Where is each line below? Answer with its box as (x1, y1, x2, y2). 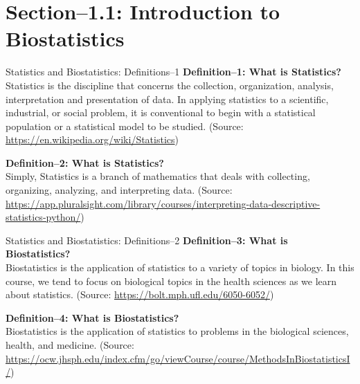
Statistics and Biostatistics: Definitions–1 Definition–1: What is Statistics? (6, 64, 341, 79)
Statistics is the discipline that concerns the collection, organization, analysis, (6, 77, 334, 92)
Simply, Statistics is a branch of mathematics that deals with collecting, (6, 169, 310, 183)
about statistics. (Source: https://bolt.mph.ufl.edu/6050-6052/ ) (6, 287, 274, 302)
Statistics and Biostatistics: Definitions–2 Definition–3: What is (6, 232, 288, 247)
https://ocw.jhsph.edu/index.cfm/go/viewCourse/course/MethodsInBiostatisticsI (6, 351, 350, 365)
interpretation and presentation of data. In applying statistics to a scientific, (6, 91, 329, 106)
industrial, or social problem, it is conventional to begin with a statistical (6, 105, 316, 120)
